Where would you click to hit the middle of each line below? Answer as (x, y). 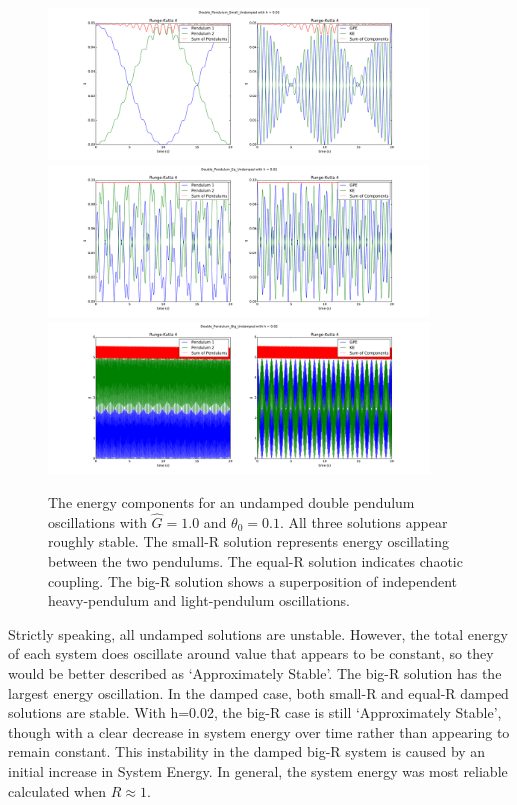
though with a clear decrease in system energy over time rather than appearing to (259, 731)
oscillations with (97, 521)
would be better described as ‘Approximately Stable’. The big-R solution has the (255, 672)
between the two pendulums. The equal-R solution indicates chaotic (255, 561)
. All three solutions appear (363, 521)
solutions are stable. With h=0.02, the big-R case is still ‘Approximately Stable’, (255, 712)
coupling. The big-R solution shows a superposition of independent (252, 580)
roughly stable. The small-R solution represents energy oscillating (248, 541)
